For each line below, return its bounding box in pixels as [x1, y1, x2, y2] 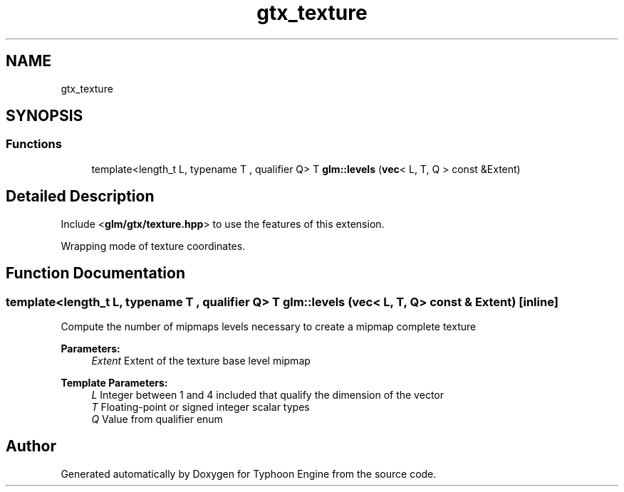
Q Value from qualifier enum [91, 412, 223, 425]
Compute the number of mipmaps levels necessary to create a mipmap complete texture [61, 320, 477, 333]
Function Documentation [6, 264, 185, 283]
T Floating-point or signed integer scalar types [91, 400, 310, 413]
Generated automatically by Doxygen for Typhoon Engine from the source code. [61, 467, 437, 480]
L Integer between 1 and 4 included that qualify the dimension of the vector [91, 388, 444, 401]
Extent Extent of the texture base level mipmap [91, 354, 311, 367]
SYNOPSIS [6, 107, 83, 125]
